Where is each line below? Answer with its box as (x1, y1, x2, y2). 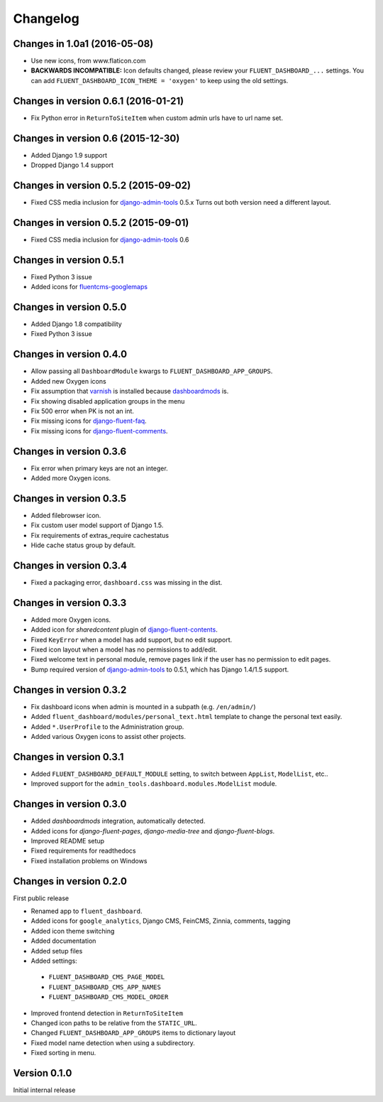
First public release (13, 894, 70, 902)
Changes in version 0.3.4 (13, 559, 128, 571)
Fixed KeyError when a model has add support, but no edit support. (30, 635, 233, 644)
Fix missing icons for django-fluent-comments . (30, 426, 168, 435)
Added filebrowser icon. (30, 511, 101, 519)
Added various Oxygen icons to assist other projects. (30, 732, 186, 740)
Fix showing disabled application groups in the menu (30, 396, 185, 405)
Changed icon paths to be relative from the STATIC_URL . (30, 1018, 198, 1027)
